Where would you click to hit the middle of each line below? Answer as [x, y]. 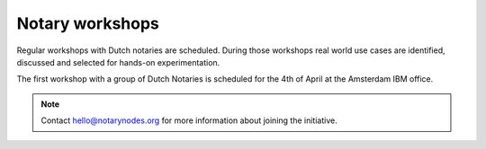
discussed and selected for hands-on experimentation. [118, 62]
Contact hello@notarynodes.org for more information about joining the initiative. [189, 120]
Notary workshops [88, 23]
